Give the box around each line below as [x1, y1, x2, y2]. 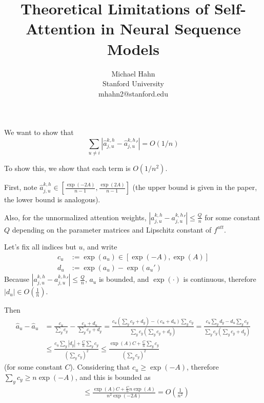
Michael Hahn [111, 68, 155, 79]
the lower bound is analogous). [4, 194, 100, 205]
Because [4, 274, 29, 284]
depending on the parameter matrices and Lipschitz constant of [12, 224, 212, 235]
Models [107, 38, 159, 59]
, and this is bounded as [75, 372, 151, 382]
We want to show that [4, 127, 74, 138]
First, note [4, 182, 37, 193]
